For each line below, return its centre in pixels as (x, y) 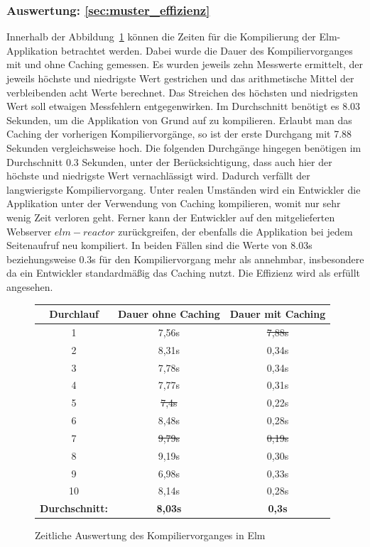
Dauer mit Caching (278, 314)
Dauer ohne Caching (169, 314)
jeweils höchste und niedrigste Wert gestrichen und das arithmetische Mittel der (180, 78)
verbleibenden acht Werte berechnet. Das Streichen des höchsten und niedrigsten (182, 92)
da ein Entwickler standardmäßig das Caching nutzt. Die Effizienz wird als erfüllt (183, 273)
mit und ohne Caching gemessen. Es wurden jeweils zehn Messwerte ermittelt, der (185, 64)
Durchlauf (74, 314)
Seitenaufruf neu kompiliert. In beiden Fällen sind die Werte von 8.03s (159, 245)
